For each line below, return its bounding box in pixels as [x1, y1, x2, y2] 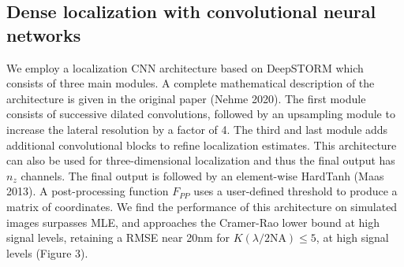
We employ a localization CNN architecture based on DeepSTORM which [6, 59, 364, 76]
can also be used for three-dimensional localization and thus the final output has [6, 152, 395, 169]
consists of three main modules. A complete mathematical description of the [6, 75, 375, 91]
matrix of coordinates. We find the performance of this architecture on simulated [6, 198, 398, 214]
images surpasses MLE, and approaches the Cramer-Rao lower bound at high [6, 213, 380, 230]
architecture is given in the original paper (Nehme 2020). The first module [6, 90, 366, 106]
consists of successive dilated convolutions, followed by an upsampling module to [6, 106, 395, 122]
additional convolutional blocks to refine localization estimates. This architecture [6, 136, 397, 153]
